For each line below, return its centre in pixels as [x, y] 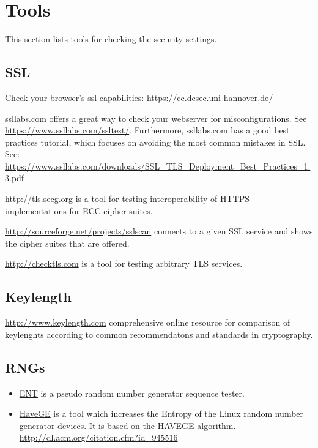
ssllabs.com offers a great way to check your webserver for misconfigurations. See [156, 118]
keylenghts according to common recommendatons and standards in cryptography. [159, 334]
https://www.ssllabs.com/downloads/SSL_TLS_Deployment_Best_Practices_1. [158, 166]
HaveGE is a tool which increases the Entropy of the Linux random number [161, 413]
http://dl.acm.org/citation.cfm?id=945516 [98, 437]
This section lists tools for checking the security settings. [111, 39]
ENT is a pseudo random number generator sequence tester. [132, 393]
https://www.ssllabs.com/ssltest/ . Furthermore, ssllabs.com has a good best [147, 130]
